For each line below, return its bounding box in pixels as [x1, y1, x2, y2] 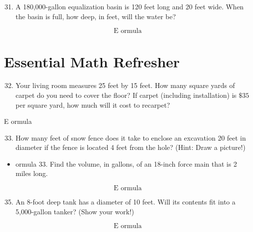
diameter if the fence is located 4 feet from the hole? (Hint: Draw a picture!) [15, 142, 246, 152]
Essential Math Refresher [4, 52, 180, 72]
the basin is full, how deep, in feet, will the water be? [15, 11, 176, 21]
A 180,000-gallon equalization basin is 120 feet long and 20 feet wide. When [15, 1, 244, 11]
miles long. [15, 168, 48, 178]
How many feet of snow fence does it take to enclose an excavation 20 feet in [15, 132, 246, 143]
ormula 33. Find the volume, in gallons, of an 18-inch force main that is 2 [15, 158, 237, 169]
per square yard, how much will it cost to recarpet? [15, 99, 170, 110]
